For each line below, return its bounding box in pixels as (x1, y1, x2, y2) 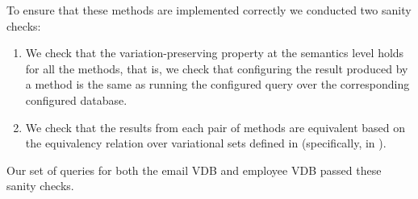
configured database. (25, 91, 127, 108)
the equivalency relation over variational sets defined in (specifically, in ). (25, 135, 387, 151)
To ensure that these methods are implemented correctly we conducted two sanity (6, 2, 412, 18)
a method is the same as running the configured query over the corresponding (25, 76, 410, 93)
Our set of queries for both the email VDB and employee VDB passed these (6, 161, 382, 178)
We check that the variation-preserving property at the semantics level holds (25, 44, 404, 61)
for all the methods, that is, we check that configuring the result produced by (25, 60, 408, 77)
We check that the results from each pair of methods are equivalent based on (25, 118, 405, 135)
